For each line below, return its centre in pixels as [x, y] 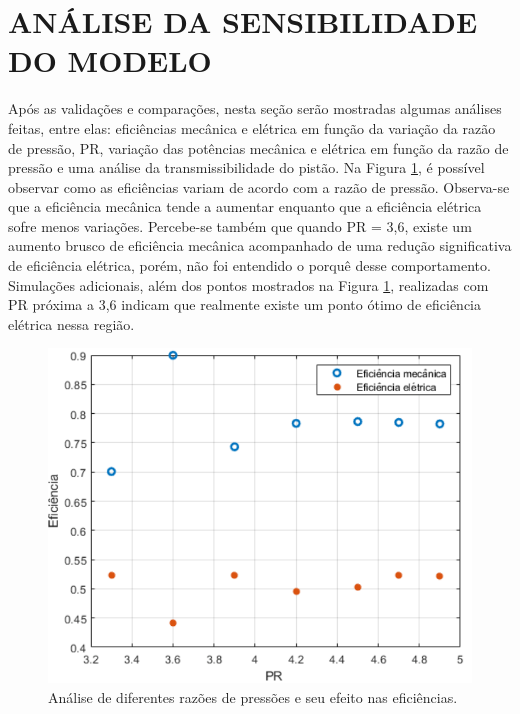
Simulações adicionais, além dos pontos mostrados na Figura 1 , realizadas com [248, 284]
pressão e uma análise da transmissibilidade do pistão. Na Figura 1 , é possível [246, 167]
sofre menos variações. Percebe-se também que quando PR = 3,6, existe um [240, 225]
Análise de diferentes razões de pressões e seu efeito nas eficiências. [253, 697]
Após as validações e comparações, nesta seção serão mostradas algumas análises [255, 108]
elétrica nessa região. [71, 323]
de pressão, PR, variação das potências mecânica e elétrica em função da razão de [258, 147]
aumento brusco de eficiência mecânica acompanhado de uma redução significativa [260, 245]
